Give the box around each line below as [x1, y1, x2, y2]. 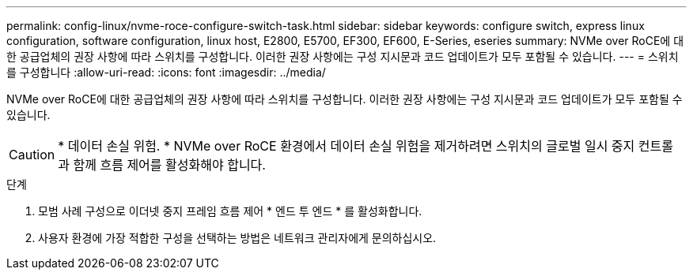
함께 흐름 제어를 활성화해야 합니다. [73, 157, 266, 173]
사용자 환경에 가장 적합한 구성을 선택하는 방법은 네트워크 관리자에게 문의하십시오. [38, 231, 437, 244]
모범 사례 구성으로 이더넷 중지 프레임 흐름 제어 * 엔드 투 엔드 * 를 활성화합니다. [38, 204, 422, 218]
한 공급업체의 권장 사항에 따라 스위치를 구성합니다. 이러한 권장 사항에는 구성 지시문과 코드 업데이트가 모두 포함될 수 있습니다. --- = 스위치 [6, 50, 679, 63]
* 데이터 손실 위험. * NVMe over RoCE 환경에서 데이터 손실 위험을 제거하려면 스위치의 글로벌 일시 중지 [58, 138, 635, 154]
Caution [9, 147, 55, 162]
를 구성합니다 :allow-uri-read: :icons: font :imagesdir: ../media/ [6, 65, 326, 79]
